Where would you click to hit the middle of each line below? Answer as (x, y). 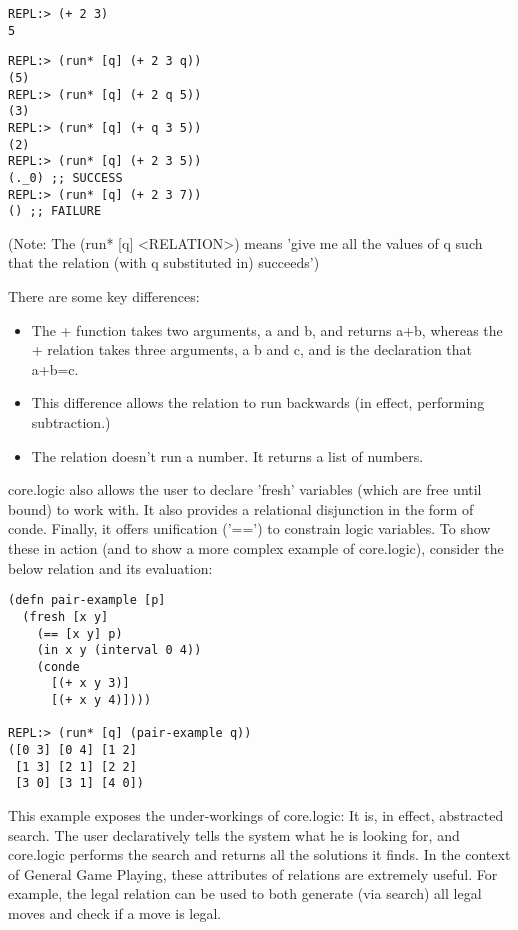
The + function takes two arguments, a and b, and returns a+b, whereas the (267, 329)
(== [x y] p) (79, 633)
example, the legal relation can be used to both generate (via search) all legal (245, 893)
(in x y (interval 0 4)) (119, 650)
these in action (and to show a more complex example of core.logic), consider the (256, 548)
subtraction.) (71, 422)
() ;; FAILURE (55, 211)
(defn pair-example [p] (87, 600)
